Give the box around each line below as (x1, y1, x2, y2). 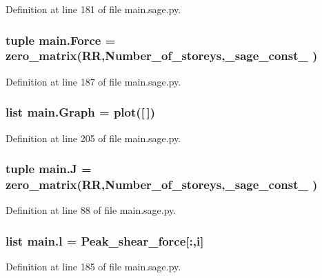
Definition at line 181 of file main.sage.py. (6, 2, 181, 16)
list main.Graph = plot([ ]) (6, 103, 156, 121)
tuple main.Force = (6, 31, 116, 48)
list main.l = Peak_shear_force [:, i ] (6, 232, 204, 249)
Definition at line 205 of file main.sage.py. (6, 130, 181, 145)
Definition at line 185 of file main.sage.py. (6, 259, 181, 274)
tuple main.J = (6, 160, 92, 177)
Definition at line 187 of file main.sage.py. (6, 74, 181, 88)
